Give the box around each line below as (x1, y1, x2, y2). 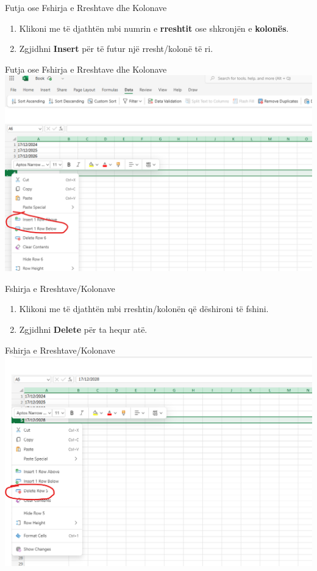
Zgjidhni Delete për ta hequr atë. (19, 323, 148, 336)
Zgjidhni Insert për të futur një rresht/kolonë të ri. (19, 42, 213, 55)
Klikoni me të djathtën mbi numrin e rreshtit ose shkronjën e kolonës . (19, 21, 289, 34)
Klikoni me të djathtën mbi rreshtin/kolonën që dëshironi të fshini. (19, 302, 269, 315)
